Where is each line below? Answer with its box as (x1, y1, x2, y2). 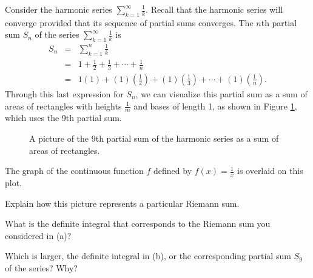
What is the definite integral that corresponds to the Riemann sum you (5, 217, 271, 230)
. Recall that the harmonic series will (146, 3, 283, 15)
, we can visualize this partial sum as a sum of (135, 87, 308, 100)
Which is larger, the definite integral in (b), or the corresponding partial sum (5, 249, 291, 262)
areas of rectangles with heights (5, 99, 122, 112)
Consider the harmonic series (5, 3, 112, 15)
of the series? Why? (5, 261, 78, 274)
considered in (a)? (5, 229, 72, 242)
